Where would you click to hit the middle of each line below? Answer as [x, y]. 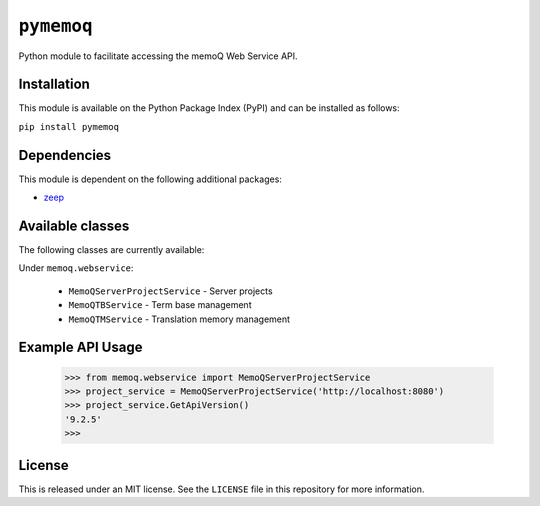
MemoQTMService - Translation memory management [179, 319]
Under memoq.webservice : [76, 268]
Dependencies [65, 155]
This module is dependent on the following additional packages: [150, 179]
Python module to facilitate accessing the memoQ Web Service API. [158, 56]
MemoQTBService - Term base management [160, 305]
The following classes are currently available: [111, 250]
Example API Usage [80, 347]
